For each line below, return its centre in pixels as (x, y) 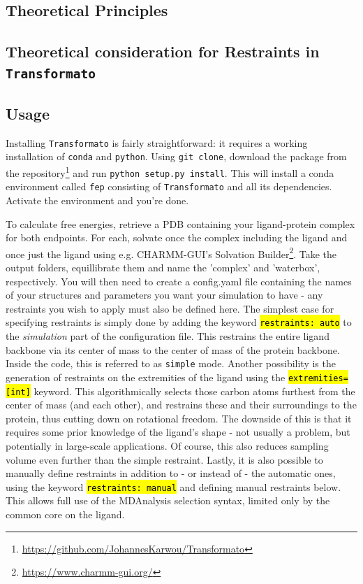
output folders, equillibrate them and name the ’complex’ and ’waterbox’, (163, 268)
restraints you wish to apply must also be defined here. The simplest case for (170, 308)
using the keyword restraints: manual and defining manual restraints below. (173, 486)
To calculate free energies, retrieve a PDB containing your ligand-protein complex (180, 223)
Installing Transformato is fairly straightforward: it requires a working (157, 142)
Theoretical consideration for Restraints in (163, 51)
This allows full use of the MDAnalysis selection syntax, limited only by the (168, 500)
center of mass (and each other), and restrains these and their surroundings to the (181, 405)
